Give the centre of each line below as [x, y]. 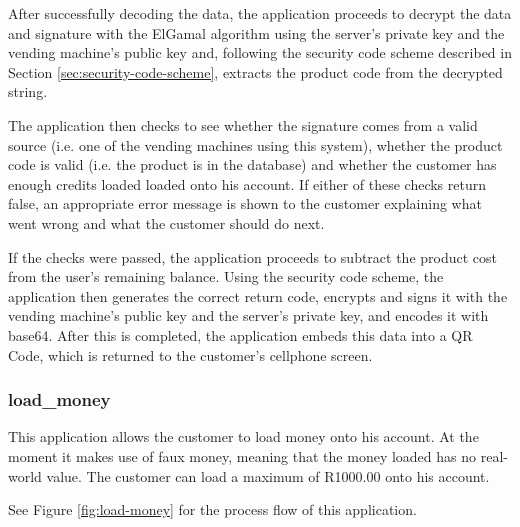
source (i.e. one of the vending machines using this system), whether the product [255, 144]
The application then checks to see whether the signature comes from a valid [243, 124]
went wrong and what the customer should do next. [166, 222]
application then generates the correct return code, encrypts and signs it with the [258, 295]
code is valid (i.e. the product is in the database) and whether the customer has [252, 164]
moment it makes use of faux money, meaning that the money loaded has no [242, 455]
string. [28, 91]
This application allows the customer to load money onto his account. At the [243, 436]
